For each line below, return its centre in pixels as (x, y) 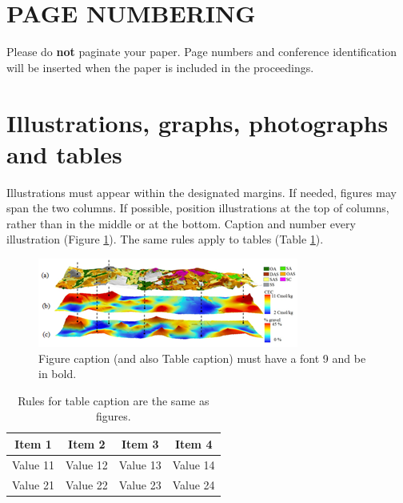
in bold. (58, 374)
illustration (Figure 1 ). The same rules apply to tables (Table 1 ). (165, 239)
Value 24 (194, 484)
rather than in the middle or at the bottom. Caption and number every (181, 223)
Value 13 (140, 464)
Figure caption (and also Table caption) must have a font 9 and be (202, 358)
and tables (64, 153)
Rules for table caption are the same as (114, 400)
